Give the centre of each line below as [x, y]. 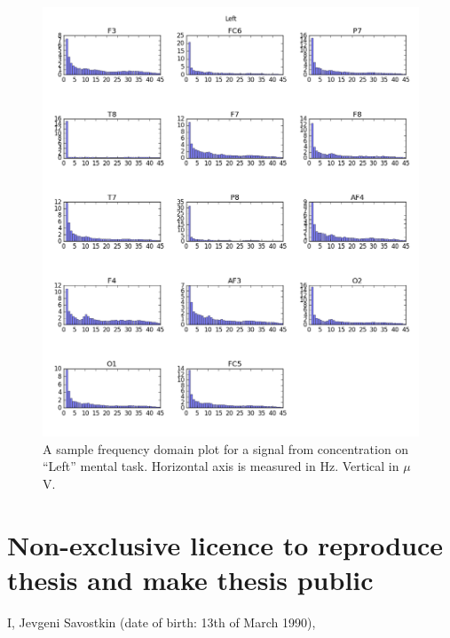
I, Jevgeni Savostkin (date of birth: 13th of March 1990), [162, 622]
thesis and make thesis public [190, 579]
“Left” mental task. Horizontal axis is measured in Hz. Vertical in [221, 466]
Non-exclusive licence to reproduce [225, 544]
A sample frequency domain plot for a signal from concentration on [226, 448]
